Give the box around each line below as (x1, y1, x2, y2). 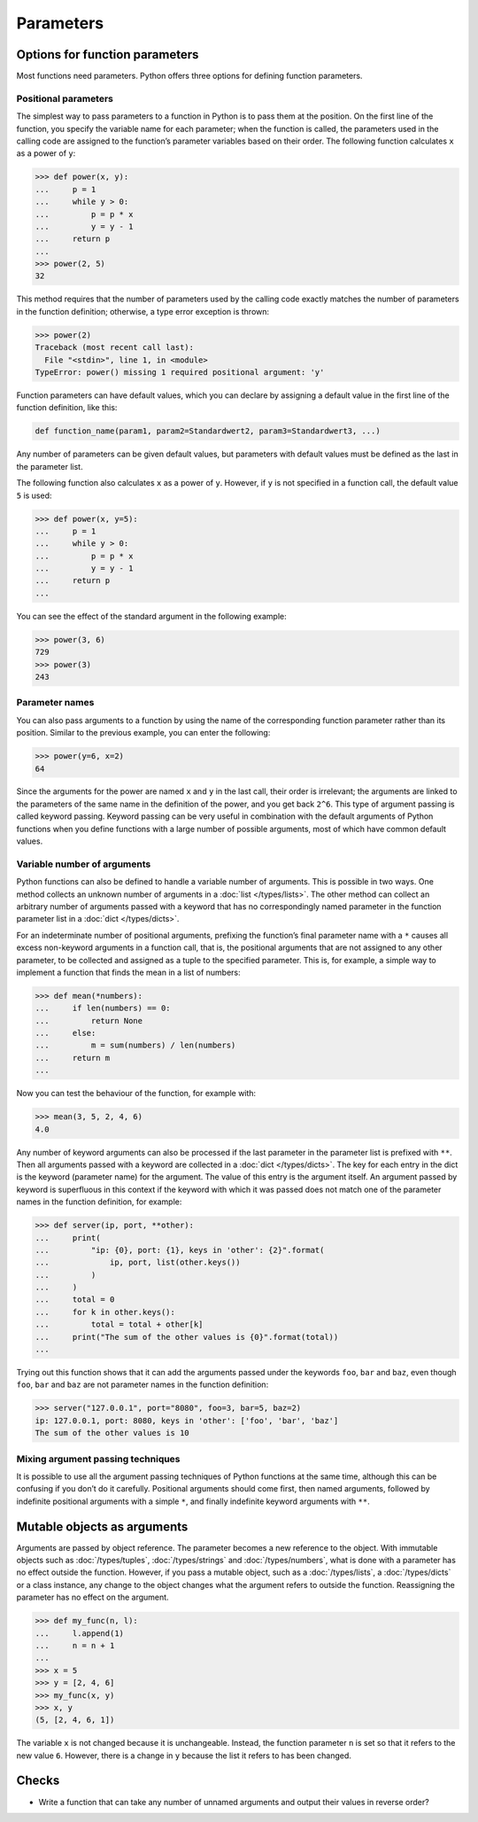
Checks (16, 1773, 60, 1788)
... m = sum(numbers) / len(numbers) (35, 1040, 236, 1050)
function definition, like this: (16, 402, 118, 413)
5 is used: (16, 490, 52, 501)
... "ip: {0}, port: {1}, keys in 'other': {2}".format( (35, 1245, 325, 1255)
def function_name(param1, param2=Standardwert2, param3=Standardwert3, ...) (35, 426, 381, 436)
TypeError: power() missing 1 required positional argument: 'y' (35, 368, 325, 378)
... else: (35, 1028, 96, 1039)
